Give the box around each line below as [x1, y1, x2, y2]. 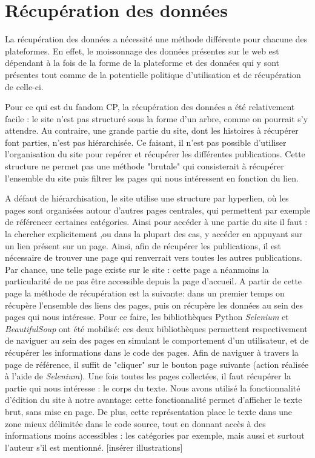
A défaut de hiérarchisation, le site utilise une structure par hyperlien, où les [5, 192, 289, 204]
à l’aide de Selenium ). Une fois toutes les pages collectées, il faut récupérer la [5, 370, 291, 382]
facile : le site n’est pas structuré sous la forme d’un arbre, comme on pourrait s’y [5, 112, 308, 125]
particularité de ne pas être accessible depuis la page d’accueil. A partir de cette [5, 275, 302, 287]
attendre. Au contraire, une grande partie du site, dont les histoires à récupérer [5, 124, 299, 137]
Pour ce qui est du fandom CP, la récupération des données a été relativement [5, 100, 295, 113]
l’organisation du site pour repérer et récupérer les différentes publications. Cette [5, 148, 305, 160]
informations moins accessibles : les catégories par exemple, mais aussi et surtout [5, 429, 305, 442]
